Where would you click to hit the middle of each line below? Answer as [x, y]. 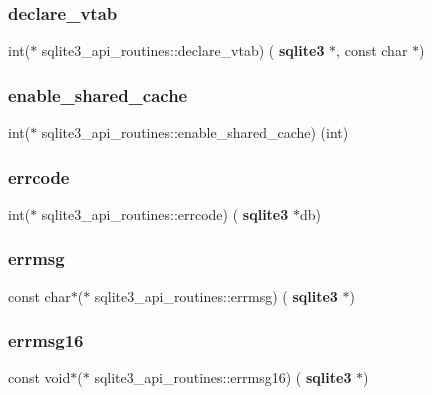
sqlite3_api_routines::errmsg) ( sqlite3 [216, 295]
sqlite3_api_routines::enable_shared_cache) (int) [195, 132]
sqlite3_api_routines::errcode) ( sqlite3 [165, 213]
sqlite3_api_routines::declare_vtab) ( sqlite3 [183, 50]
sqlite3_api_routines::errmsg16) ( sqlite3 [223, 377]
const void [39, 377]
